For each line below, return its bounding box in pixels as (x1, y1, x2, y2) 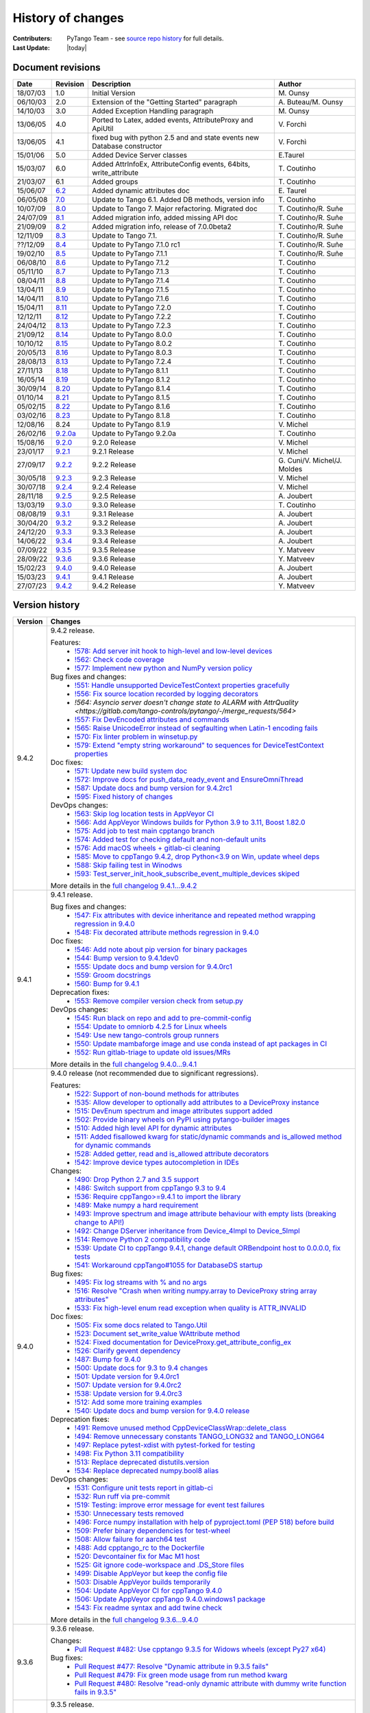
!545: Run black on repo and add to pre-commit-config (74, 1013, 251, 1023)
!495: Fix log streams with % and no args (74, 1278, 207, 1287)
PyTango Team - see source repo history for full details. (66, 34, 224, 42)
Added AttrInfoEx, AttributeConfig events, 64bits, (92, 159, 250, 169)
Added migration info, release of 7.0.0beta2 (92, 221, 232, 231)
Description (92, 79, 132, 88)
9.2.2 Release (92, 460, 136, 469)
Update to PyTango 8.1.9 (92, 419, 171, 429)
